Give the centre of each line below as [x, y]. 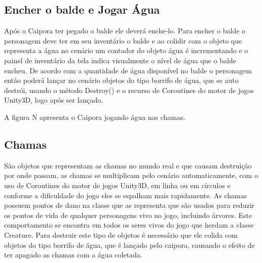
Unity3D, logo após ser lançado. [54, 100]
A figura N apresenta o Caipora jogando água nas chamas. [95, 117]
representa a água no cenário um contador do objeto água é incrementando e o [126, 50]
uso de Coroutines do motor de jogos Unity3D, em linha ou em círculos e [117, 185]
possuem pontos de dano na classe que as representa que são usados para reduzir [129, 205]
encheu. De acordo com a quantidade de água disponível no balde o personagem [128, 70]
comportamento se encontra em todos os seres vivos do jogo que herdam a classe [129, 225]
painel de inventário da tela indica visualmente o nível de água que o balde [120, 60]
